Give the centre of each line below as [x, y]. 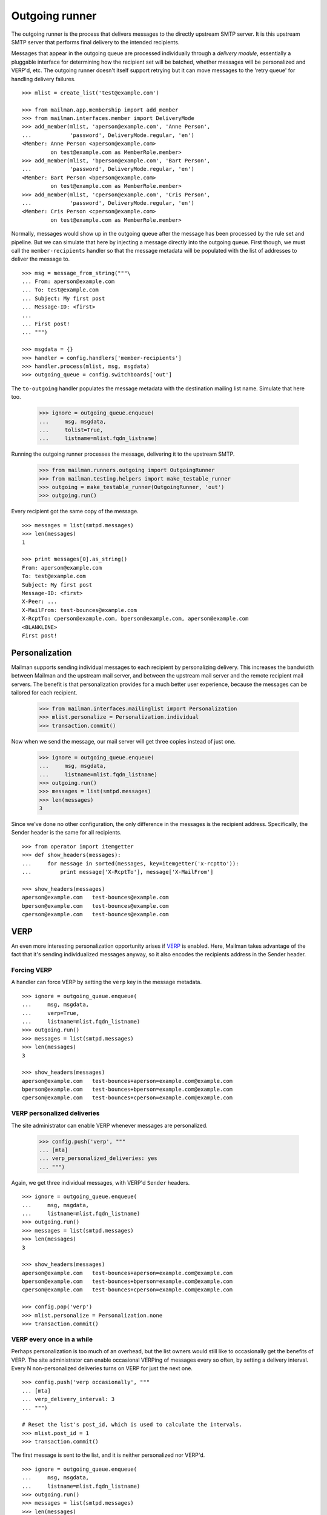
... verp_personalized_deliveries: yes [98, 1158]
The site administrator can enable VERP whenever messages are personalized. [110, 1125]
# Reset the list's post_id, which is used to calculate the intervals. [132, 1425]
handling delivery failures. [43, 79]
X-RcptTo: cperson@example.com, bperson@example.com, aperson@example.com [135, 619]
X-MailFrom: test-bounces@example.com [80, 610]
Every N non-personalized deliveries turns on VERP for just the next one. [102, 1368]
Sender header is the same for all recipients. [66, 833]
